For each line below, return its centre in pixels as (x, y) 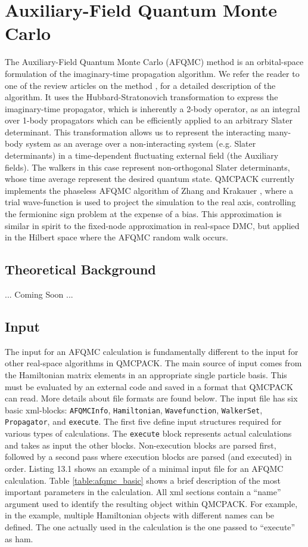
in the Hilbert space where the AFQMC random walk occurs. (116, 237)
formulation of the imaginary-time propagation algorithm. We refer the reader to (152, 73)
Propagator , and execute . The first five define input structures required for (143, 421)
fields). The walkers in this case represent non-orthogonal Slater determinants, (147, 167)
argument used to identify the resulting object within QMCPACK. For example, (151, 503)
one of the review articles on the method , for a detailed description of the (140, 85)
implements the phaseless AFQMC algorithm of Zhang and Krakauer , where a (149, 190)
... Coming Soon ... (39, 294)
